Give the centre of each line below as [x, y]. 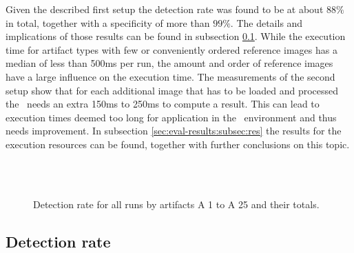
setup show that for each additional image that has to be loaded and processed [172, 90]
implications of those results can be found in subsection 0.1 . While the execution [176, 36]
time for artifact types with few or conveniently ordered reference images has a [171, 49]
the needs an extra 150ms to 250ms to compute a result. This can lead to [163, 104]
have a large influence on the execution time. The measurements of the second [170, 76]
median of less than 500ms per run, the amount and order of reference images [169, 63]
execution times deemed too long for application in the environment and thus [171, 117]
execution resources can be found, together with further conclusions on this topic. [178, 144]
